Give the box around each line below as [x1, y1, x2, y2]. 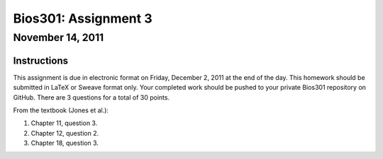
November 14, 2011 [13, 31, 104, 44]
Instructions [13, 54, 69, 66]
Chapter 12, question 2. [30, 129, 99, 137]
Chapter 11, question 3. [30, 119, 98, 127]
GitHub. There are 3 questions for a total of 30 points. [13, 93, 170, 102]
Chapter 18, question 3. [30, 139, 99, 148]
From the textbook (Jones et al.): [13, 106, 109, 114]
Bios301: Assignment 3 [13, 11, 152, 26]
